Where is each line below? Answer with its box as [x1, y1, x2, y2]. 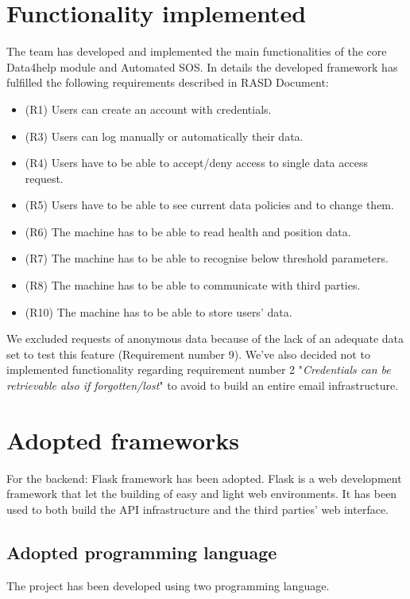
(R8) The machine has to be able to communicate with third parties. [25, 277, 361, 294]
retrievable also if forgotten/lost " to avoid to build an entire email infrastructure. [6, 377, 399, 394]
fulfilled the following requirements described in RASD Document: [6, 74, 329, 91]
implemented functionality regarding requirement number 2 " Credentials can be [6, 361, 391, 378]
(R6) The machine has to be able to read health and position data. [25, 223, 351, 239]
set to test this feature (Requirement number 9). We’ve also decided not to [6, 345, 370, 362]
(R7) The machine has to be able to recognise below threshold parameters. [25, 250, 389, 266]
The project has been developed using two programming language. [6, 577, 330, 593]
